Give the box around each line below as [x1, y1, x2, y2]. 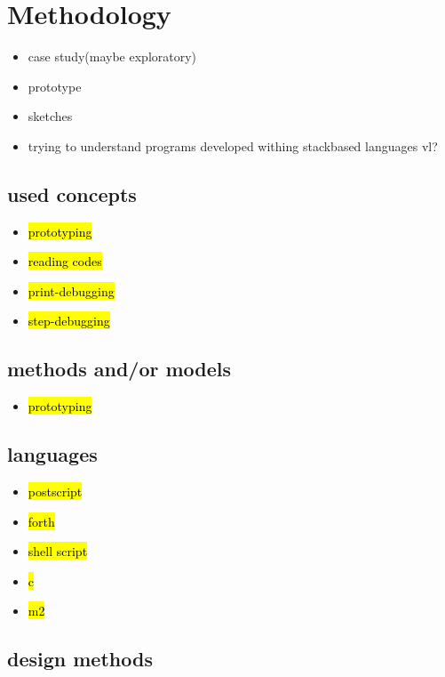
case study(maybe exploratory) [28, 47, 197, 66]
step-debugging [28, 311, 110, 330]
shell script [28, 542, 88, 560]
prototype [28, 77, 82, 95]
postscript [28, 482, 83, 501]
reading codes [28, 252, 102, 270]
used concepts [7, 180, 137, 207]
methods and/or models [7, 355, 232, 383]
